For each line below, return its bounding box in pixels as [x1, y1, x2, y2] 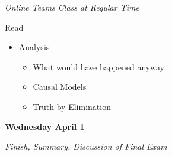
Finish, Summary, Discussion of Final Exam [5, 140, 167, 152]
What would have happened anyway [33, 60, 164, 73]
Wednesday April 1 [5, 120, 85, 132]
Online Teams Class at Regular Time [5, 1, 139, 13]
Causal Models [33, 80, 87, 93]
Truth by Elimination [33, 100, 111, 112]
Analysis [18, 41, 50, 53]
